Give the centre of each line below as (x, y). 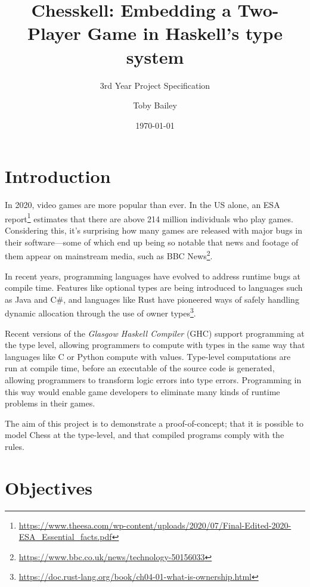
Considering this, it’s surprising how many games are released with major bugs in (154, 230)
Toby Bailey (155, 105)
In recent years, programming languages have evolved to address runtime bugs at (153, 276)
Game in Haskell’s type (185, 33)
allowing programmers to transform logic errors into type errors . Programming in (153, 379)
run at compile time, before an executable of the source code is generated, (140, 368)
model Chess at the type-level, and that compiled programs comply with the (145, 435)
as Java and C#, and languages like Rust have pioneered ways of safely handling (152, 299)
